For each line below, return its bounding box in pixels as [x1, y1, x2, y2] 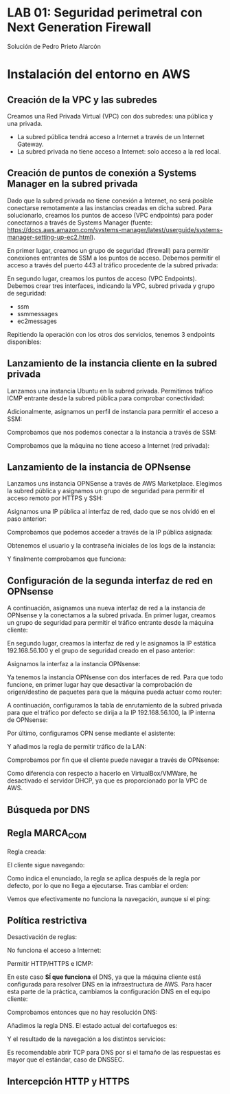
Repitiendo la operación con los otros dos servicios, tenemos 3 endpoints [7, 330, 215, 338]
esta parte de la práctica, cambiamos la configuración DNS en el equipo [7, 987, 211, 996]
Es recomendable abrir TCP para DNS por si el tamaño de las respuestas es [7, 1049, 221, 1057]
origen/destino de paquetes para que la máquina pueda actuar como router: [7, 688, 222, 696]
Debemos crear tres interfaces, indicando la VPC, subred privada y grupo [7, 281, 215, 290]
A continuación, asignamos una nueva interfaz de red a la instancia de [7, 604, 206, 612]
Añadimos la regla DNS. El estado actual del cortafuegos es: [7, 1022, 178, 1030]
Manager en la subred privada [7, 178, 139, 190]
